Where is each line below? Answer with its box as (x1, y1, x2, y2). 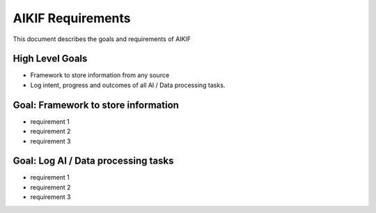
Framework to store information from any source (30, 71, 170, 79)
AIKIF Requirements (13, 10, 132, 26)
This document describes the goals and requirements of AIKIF (13, 35, 191, 43)
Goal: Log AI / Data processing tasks (13, 155, 174, 167)
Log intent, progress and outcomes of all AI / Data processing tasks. (30, 81, 226, 89)
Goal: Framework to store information (13, 99, 179, 111)
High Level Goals (13, 53, 88, 65)
